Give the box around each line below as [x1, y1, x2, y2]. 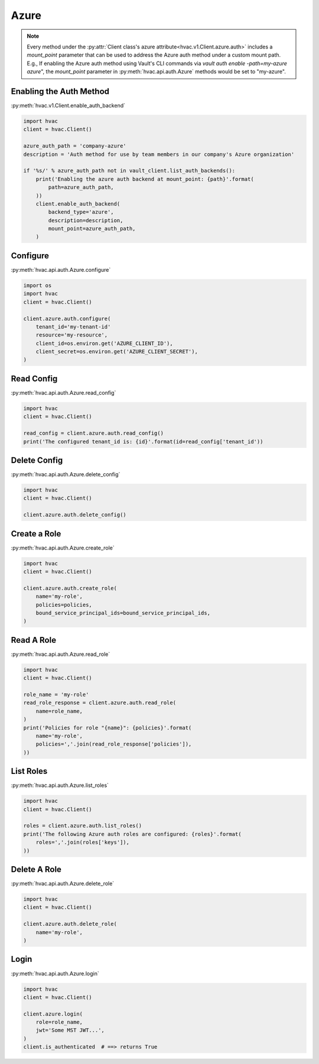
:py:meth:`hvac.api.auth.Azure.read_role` [11, 650, 110, 658]
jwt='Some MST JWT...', [35, 1027, 105, 1034]
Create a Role [11, 529, 61, 539]
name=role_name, [35, 708, 83, 714]
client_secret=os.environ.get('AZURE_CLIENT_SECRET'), [35, 349, 198, 355]
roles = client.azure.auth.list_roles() [23, 822, 142, 829]
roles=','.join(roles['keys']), [35, 839, 130, 846]
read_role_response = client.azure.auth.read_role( [23, 699, 177, 706]
